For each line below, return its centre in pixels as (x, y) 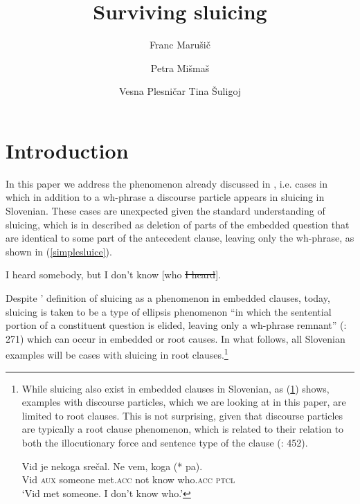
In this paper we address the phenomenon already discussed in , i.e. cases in (167, 183)
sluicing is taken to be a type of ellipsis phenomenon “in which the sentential (169, 311)
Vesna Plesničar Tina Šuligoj (180, 91)
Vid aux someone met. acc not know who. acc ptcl (128, 479)
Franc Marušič (180, 45)
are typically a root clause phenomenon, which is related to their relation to (183, 429)
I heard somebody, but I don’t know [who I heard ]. (113, 274)
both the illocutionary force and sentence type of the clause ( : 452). (165, 442)
